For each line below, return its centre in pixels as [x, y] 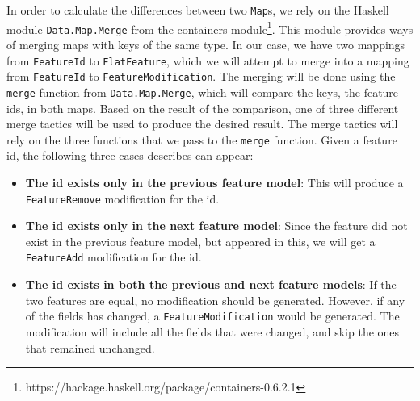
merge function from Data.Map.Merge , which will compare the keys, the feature [203, 92]
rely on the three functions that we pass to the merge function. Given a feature [202, 139]
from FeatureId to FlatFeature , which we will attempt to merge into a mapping [208, 60]
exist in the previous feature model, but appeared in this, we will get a [200, 241]
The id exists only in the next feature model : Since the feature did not [216, 226]
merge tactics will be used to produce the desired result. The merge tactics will [202, 124]
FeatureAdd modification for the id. [113, 257]
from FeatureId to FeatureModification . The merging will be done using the [201, 76]
